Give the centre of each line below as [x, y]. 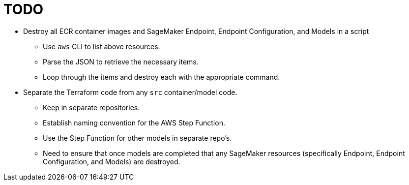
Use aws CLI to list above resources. [102, 46]
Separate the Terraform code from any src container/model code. [130, 92]
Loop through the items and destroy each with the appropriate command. [161, 77]
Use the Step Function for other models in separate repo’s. [137, 138]
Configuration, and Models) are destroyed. [112, 161]
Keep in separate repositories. [91, 107]
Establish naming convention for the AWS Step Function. [134, 123]
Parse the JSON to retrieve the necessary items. [121, 62]
